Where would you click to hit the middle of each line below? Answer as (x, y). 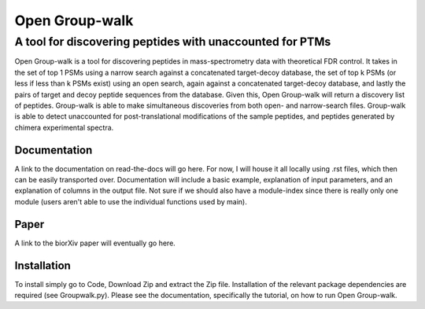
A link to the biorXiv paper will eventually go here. (95, 243)
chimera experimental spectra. (64, 127)
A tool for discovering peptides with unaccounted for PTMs (173, 42)
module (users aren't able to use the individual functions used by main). (131, 201)
